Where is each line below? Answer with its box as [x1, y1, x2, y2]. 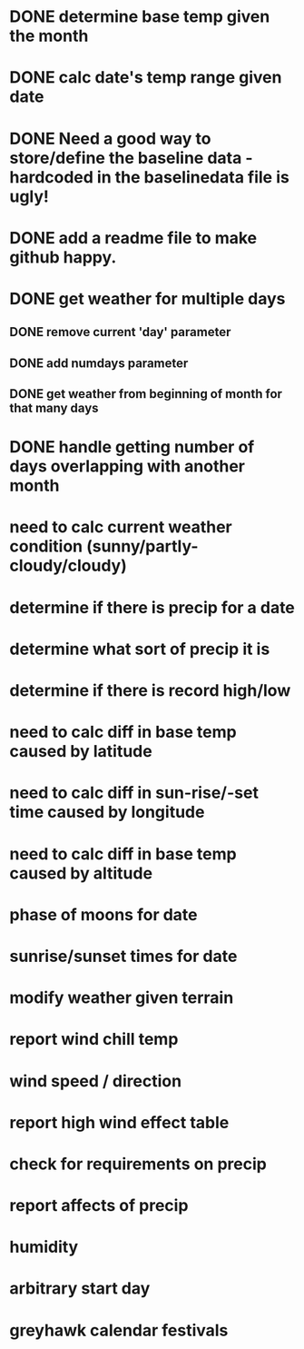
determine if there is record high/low [9, 680, 291, 701]
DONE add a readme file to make [9, 227, 258, 248]
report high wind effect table [9, 1112, 230, 1133]
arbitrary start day [9, 1278, 151, 1299]
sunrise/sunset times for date [9, 946, 238, 967]
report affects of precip [9, 1195, 189, 1216]
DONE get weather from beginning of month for [9, 386, 283, 402]
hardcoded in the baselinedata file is [9, 166, 290, 187]
